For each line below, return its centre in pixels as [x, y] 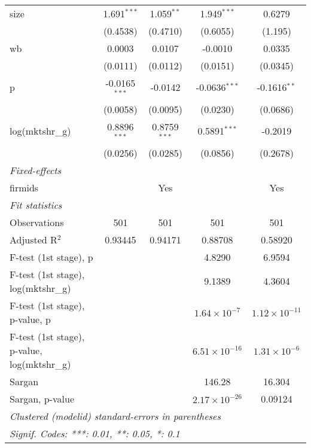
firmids [24, 187]
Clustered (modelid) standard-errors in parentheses [115, 416]
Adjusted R [33, 239]
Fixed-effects [36, 170]
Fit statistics [36, 205]
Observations [37, 222]
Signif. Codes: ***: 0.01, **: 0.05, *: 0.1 [95, 433]
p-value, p [30, 319]
